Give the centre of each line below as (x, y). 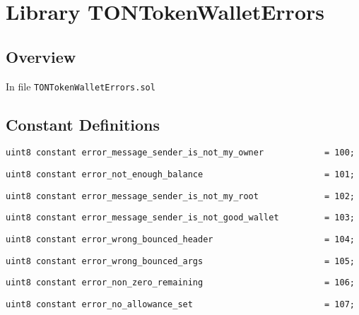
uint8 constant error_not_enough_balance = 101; (180, 175)
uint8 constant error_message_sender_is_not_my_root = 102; (180, 196)
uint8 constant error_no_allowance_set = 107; (180, 305)
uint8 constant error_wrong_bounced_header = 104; (180, 240)
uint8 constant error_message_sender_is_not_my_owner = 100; (180, 153)
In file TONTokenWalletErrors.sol (81, 86)
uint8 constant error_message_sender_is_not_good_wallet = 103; (180, 218)
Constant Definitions (83, 124)
